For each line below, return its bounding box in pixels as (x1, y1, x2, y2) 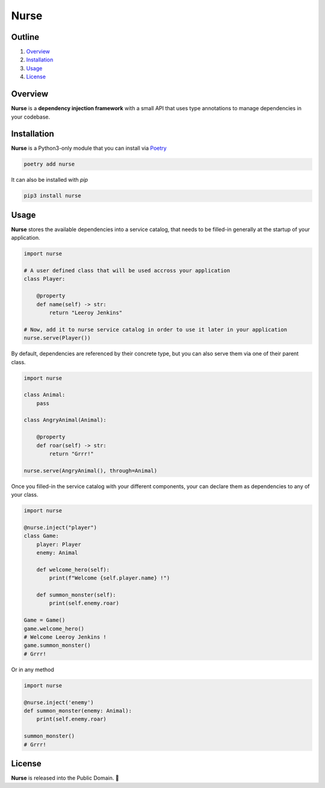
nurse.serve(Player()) (23, 335, 91, 341)
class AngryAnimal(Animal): (23, 417, 107, 424)
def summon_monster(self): (36, 592, 117, 598)
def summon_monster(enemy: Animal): (23, 707, 132, 714)
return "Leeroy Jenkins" (49, 309, 123, 316)
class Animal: (23, 391, 66, 399)
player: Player (36, 541, 81, 548)
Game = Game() (23, 617, 66, 624)
